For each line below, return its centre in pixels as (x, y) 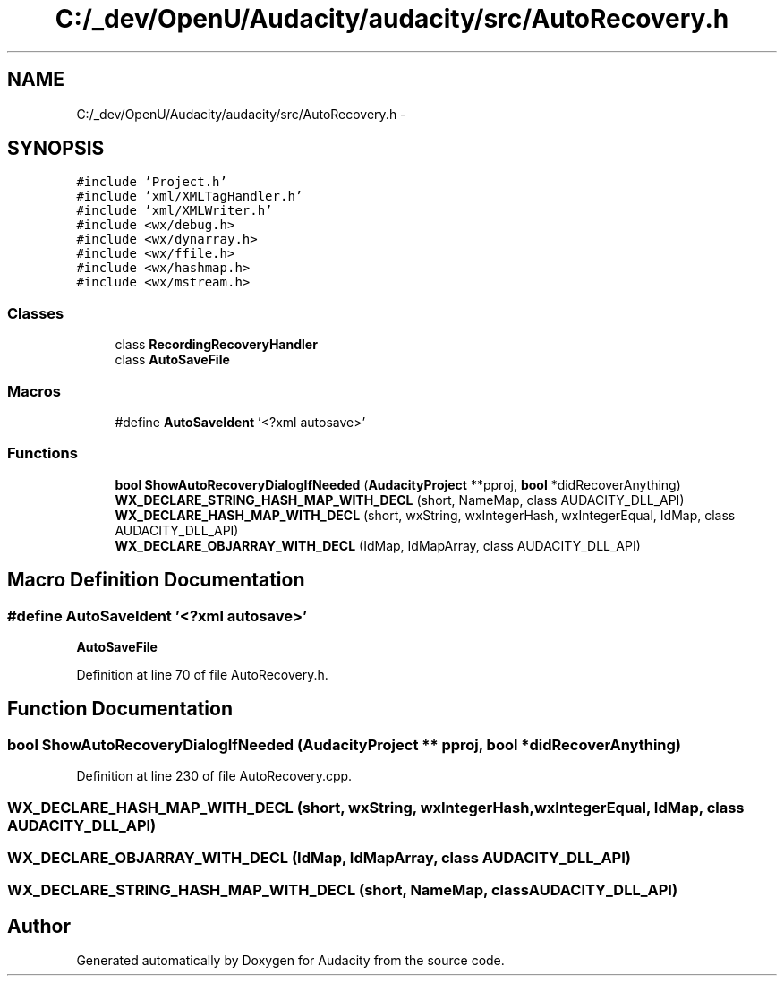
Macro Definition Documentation (156, 580)
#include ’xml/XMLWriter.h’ (175, 211)
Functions (43, 453)
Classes (36, 313)
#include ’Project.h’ (152, 182)
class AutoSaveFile (172, 360)
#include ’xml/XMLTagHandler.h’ (190, 197)
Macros (34, 391)
